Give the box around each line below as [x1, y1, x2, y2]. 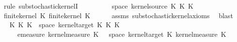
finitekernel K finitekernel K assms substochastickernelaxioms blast [3, 10, 233, 20]
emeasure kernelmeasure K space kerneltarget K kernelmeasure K [17, 29, 226, 39]
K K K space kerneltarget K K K [9, 20, 120, 30]
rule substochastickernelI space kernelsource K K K [3, 1, 193, 10]
